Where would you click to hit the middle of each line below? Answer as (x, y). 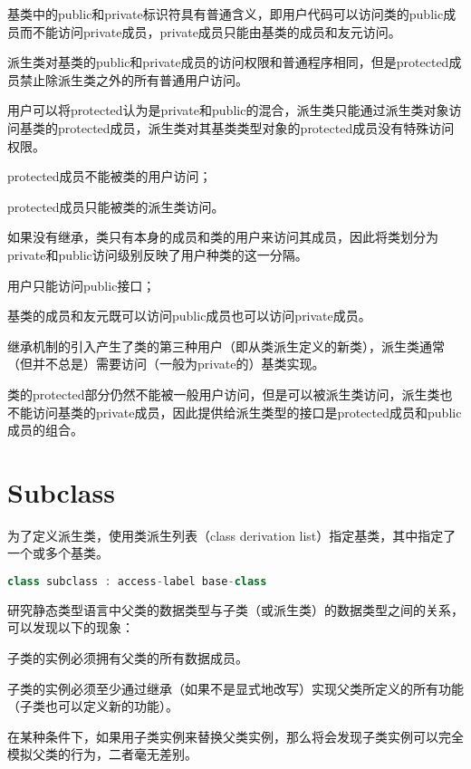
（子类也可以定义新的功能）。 (93, 706)
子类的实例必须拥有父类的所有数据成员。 (128, 658)
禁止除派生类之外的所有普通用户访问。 (134, 79)
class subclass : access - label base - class (137, 582)
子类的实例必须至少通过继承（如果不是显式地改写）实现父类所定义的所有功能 (235, 688)
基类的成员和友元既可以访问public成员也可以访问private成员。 (189, 316)
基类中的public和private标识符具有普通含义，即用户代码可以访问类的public (226, 14)
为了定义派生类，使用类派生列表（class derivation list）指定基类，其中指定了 (232, 535)
